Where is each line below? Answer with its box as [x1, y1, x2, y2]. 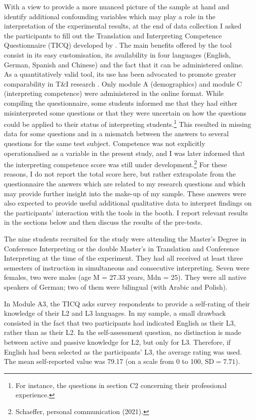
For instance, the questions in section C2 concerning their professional [15, 380, 227, 390]
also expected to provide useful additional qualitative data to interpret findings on [4, 198, 252, 208]
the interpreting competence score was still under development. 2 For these [4, 158, 227, 169]
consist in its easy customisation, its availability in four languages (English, [4, 49, 231, 60]
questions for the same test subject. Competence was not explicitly [4, 138, 205, 148]
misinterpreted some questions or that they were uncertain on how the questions [4, 107, 247, 118]
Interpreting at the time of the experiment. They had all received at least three [4, 253, 243, 263]
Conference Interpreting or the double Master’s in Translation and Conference [4, 243, 240, 253]
